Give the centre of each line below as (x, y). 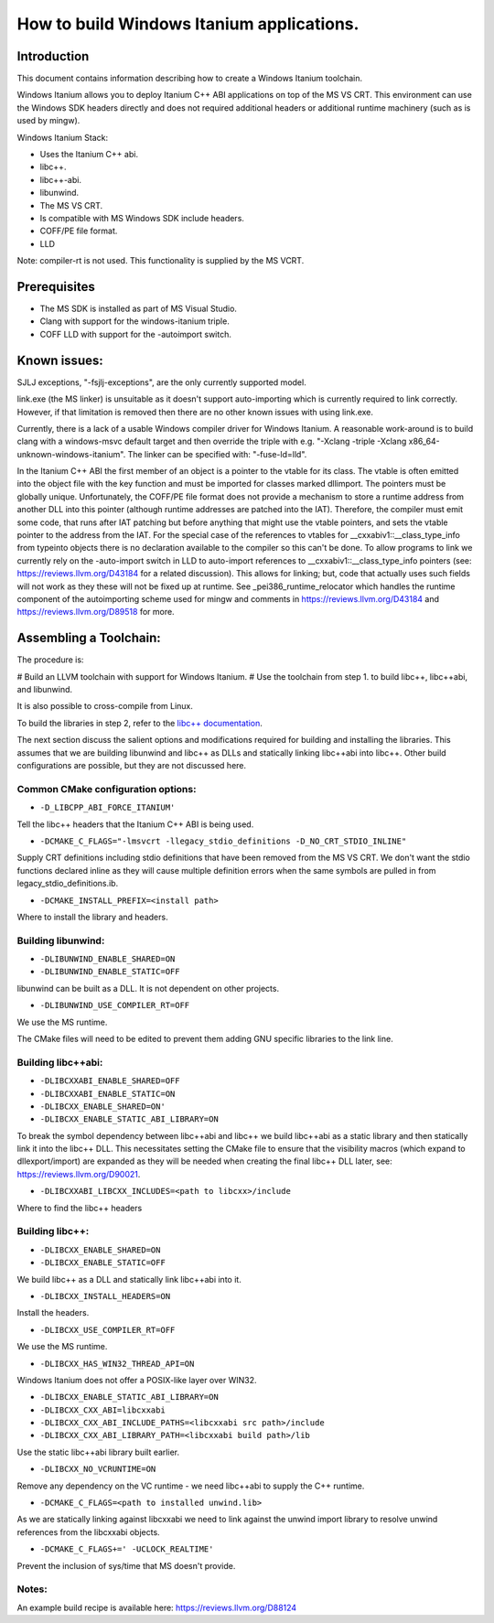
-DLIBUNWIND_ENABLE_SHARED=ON (107, 959)
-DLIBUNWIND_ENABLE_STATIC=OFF (110, 972)
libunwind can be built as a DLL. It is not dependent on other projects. (148, 988)
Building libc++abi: (60, 1062)
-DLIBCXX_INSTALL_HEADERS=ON (105, 1296)
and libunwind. (45, 690)
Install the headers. (53, 1313)
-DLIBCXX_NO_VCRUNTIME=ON (98, 1469)
